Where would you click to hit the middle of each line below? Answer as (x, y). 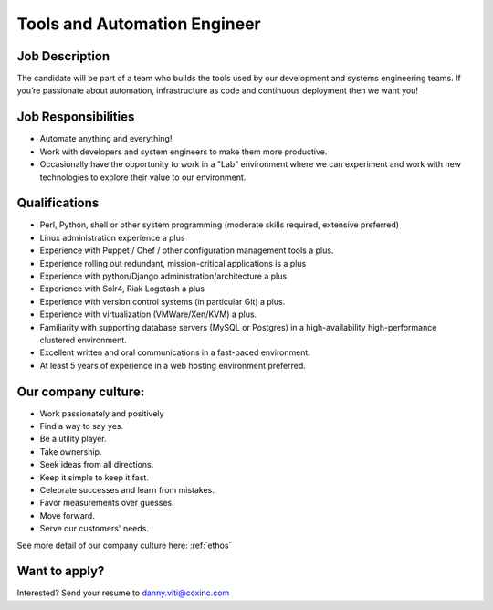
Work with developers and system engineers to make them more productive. (184, 152)
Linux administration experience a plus (112, 237)
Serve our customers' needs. (94, 529)
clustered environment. (83, 340)
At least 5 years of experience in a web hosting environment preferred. (173, 365)
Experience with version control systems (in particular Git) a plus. (163, 301)
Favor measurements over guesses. (107, 503)
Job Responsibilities (76, 117)
